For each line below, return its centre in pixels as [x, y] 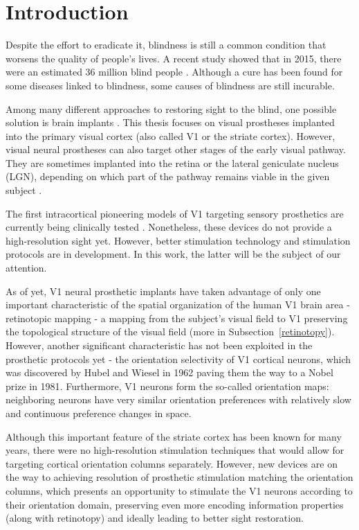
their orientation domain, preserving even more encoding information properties [175, 504]
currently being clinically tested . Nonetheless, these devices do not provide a [169, 227]
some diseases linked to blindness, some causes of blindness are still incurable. [170, 85]
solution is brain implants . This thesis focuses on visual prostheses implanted [170, 122]
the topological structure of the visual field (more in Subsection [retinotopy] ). [170, 332]
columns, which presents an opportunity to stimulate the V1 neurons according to [179, 490]
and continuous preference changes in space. [99, 413]
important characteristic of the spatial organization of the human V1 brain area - [178, 304]
